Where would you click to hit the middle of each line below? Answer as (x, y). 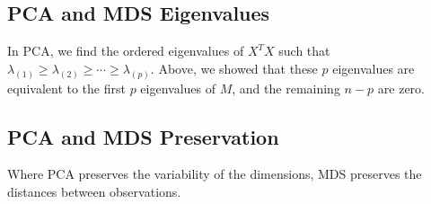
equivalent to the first (66, 88)
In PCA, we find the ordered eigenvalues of (126, 51)
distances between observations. (94, 192)
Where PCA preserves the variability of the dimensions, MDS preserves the (215, 174)
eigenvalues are (374, 68)
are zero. (401, 88)
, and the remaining (286, 88)
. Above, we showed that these (234, 68)
